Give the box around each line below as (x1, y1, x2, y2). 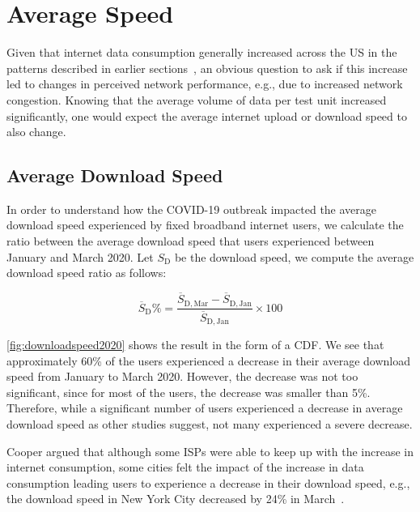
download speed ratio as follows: (6, 264, 167, 281)
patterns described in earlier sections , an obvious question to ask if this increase (6, 59, 408, 76)
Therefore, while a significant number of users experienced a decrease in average (6, 399, 403, 416)
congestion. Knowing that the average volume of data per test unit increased (6, 91, 387, 108)
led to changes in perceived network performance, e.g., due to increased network (6, 75, 403, 92)
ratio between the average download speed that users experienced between (6, 233, 375, 250)
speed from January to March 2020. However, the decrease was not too (6, 368, 358, 385)
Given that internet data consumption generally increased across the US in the (6, 44, 397, 61)
